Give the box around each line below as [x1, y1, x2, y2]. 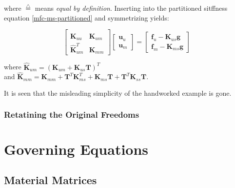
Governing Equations [4, 139, 149, 159]
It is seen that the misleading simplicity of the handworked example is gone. [4, 87, 232, 98]
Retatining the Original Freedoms [4, 108, 139, 121]
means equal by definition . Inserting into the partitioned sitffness [35, 3, 228, 13]
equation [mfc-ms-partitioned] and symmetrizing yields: [4, 12, 169, 22]
